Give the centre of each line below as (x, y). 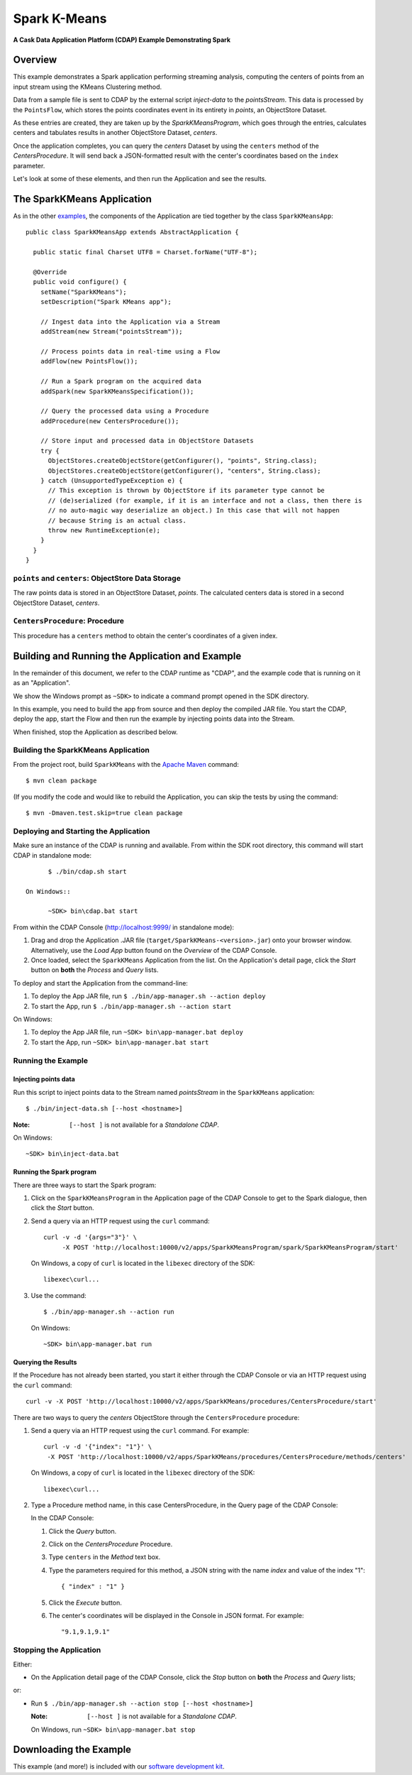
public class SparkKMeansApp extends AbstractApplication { (132, 232)
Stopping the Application (57, 1650)
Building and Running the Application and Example (127, 656)
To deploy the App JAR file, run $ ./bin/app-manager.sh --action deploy (148, 996)
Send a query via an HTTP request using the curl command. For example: (140, 1430)
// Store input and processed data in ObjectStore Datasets (147, 441)
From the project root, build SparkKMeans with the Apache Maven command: (126, 764)
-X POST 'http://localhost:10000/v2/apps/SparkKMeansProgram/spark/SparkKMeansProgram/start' (230, 1247)
